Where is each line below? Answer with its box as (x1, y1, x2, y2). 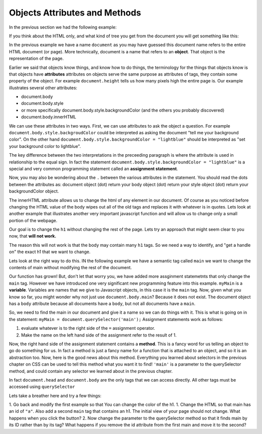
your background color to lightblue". (9, 143, 81, 149)
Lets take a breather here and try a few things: (9, 393, 102, 399)
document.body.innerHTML (21, 114, 77, 120)
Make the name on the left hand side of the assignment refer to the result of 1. (21, 332, 177, 338)
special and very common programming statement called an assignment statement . (9, 165, 178, 172)
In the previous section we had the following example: (9, 24, 117, 30)
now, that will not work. (9, 233, 57, 239)
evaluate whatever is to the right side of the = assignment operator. (21, 325, 155, 331)
